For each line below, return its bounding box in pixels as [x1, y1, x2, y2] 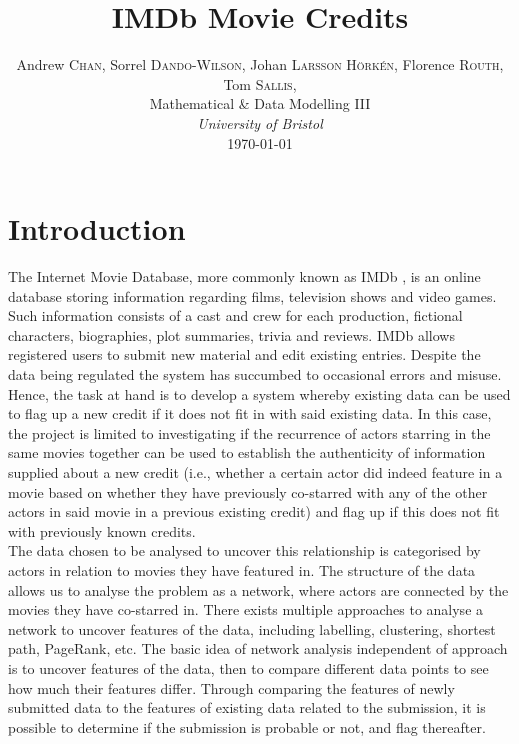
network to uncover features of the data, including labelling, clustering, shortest [8, 618, 496, 639]
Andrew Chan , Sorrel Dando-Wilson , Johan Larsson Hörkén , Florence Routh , [16, 54, 504, 75]
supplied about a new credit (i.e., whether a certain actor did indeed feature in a [8, 461, 503, 482]
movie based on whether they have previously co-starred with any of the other [8, 481, 488, 502]
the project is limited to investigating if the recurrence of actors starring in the [8, 422, 491, 443]
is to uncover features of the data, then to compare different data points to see [8, 657, 489, 678]
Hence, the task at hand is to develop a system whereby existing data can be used [8, 383, 511, 404]
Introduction [8, 208, 186, 249]
